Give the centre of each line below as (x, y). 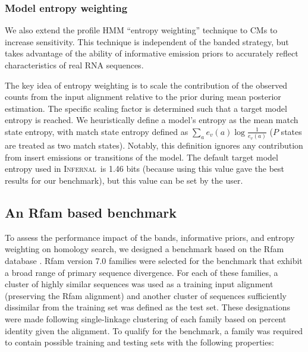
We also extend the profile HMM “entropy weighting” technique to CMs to (141, 30)
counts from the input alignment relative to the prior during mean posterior (143, 97)
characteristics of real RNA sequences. (74, 65)
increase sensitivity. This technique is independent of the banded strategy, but (147, 41)
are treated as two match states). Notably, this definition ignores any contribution (154, 145)
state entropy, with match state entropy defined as (97, 131)
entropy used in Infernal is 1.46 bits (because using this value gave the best (145, 169)
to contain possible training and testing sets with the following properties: (139, 342)
